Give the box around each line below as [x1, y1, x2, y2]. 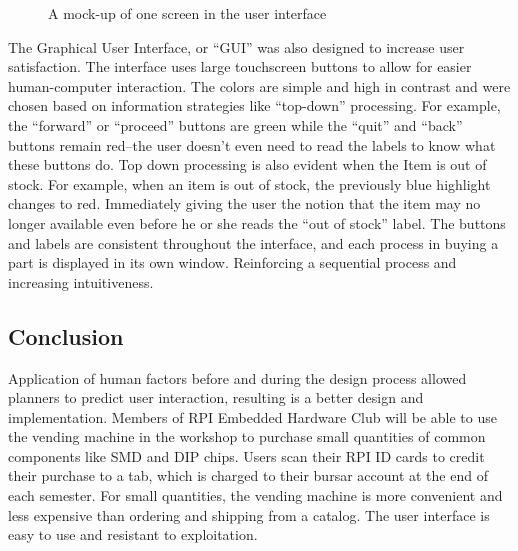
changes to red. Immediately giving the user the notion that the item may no [8, 193, 481, 214]
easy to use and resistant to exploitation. [8, 524, 258, 545]
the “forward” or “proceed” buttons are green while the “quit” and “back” [8, 114, 463, 135]
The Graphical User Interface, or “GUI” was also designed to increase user [8, 36, 465, 57]
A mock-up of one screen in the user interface [48, 3, 327, 23]
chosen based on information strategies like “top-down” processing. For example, [8, 95, 501, 116]
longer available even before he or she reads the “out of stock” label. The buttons [8, 212, 506, 233]
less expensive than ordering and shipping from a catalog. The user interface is [8, 504, 490, 525]
